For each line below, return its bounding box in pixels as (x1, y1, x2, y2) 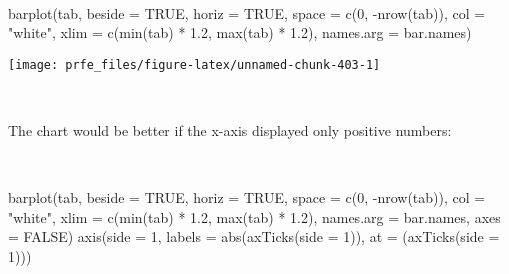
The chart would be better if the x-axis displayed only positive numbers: (8, 120, 452, 141)
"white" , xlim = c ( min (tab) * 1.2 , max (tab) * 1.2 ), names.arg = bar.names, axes (8, 206, 501, 227)
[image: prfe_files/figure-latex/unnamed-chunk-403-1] (8, 57, 381, 72)
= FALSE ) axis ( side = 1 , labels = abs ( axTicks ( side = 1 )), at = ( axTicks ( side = (8, 226, 500, 247)
